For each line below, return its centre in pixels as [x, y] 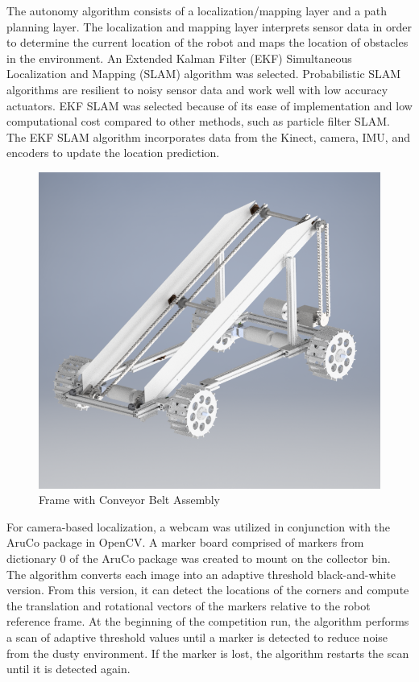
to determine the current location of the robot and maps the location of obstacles [207, 42]
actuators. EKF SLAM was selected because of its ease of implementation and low [209, 105]
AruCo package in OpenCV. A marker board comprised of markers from [185, 542]
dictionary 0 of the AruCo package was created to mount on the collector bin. [199, 558]
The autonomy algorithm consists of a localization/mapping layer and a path [197, 10]
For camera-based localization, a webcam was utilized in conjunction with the [199, 526]
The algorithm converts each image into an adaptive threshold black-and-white [201, 574]
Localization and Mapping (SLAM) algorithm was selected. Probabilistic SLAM [204, 74]
